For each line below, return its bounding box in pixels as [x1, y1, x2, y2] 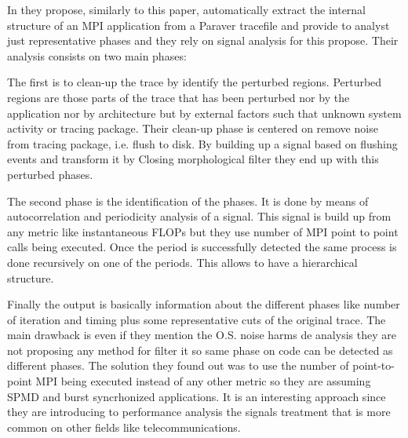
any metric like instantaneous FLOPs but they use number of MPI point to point [7, 223, 399, 239]
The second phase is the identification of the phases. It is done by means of [7, 192, 369, 209]
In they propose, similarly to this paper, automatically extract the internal [7, 2, 366, 17]
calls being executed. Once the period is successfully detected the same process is [7, 239, 397, 255]
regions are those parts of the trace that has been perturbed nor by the [7, 89, 350, 105]
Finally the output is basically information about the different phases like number [7, 296, 400, 312]
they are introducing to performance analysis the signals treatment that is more [7, 403, 391, 420]
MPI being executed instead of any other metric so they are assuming [35, 373, 371, 389]
